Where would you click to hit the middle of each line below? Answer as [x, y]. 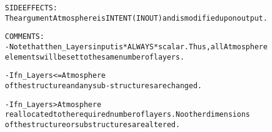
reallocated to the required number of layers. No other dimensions [127, 115]
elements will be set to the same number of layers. [95, 57]
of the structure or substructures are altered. [93, 124]
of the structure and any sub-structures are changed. [104, 85]
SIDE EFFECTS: [31, 8]
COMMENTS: [25, 37]
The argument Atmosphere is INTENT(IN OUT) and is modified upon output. [136, 18]
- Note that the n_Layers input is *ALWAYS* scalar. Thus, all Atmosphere [136, 47]
